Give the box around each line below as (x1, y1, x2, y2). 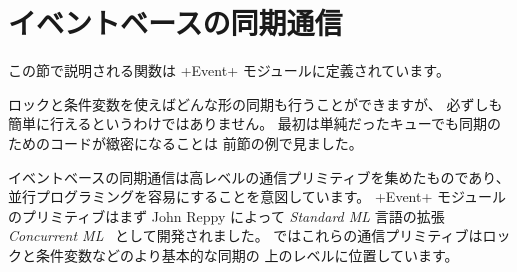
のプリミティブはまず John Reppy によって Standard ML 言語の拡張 (8, 205, 445, 226)
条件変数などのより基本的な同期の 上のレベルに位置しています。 (35, 244, 459, 265)
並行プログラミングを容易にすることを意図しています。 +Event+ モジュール (8, 186, 507, 207)
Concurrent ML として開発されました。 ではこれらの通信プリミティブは (8, 225, 483, 246)
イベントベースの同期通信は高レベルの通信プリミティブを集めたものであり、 (8, 166, 510, 187)
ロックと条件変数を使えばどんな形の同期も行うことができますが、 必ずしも (8, 93, 503, 114)
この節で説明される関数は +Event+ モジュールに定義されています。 (8, 60, 450, 81)
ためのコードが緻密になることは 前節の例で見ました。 (8, 132, 363, 153)
